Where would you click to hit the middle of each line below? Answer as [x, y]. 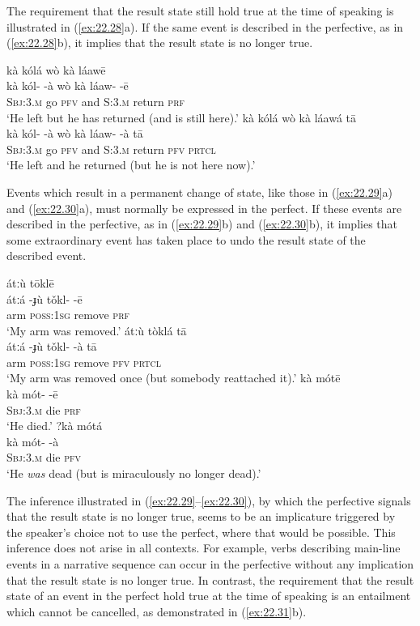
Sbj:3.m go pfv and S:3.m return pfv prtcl [111, 149]
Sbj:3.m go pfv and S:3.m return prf [96, 101]
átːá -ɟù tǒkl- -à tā [52, 346]
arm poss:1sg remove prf [68, 315]
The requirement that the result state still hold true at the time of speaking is [200, 11]
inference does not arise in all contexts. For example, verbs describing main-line [204, 548]
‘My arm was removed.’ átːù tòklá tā [97, 330]
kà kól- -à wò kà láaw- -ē [68, 85]
